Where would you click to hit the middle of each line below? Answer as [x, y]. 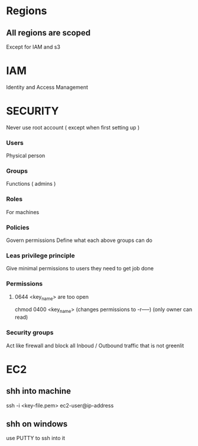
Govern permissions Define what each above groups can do [79, 240]
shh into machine [39, 391]
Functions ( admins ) [31, 184]
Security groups [30, 332]
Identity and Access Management [47, 87]
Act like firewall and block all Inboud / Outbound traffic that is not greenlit [95, 345]
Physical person [26, 156]
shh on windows [37, 424]
